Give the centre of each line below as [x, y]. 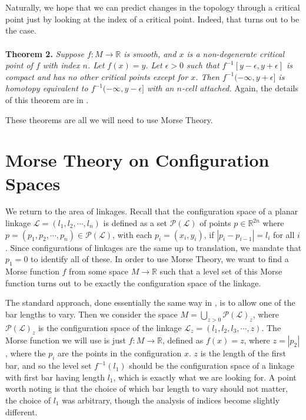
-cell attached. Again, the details [240, 88]
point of [19, 65]
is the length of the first [243, 353]
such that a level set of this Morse [221, 271]
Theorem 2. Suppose [45, 53]
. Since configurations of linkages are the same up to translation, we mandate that [154, 247]
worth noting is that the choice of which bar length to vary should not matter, [147, 388]
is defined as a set [135, 223]
